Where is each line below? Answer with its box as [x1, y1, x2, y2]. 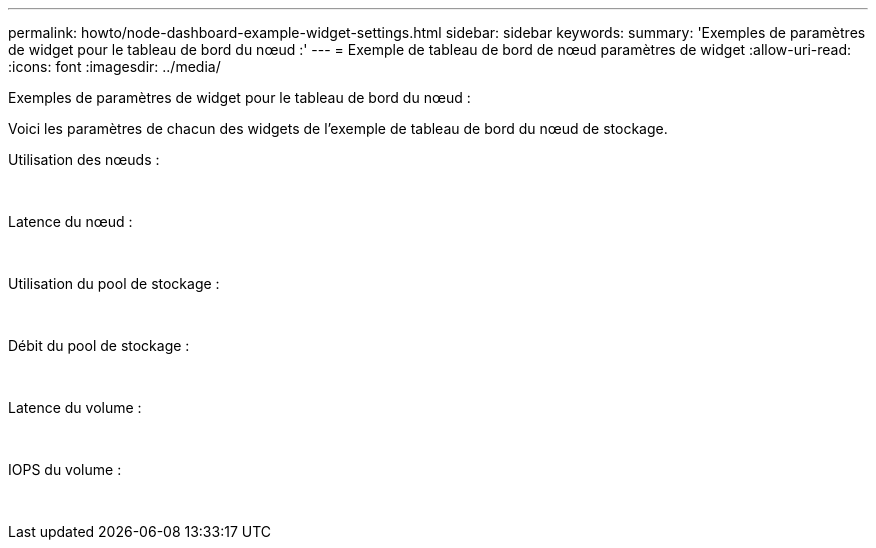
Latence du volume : [8, 399, 142, 416]
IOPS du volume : [8, 461, 122, 478]
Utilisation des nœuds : [8, 151, 160, 168]
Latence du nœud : [8, 213, 133, 230]
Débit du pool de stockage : [8, 337, 190, 354]
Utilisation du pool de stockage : [8, 275, 220, 292]
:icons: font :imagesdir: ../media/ [8, 58, 221, 75]
